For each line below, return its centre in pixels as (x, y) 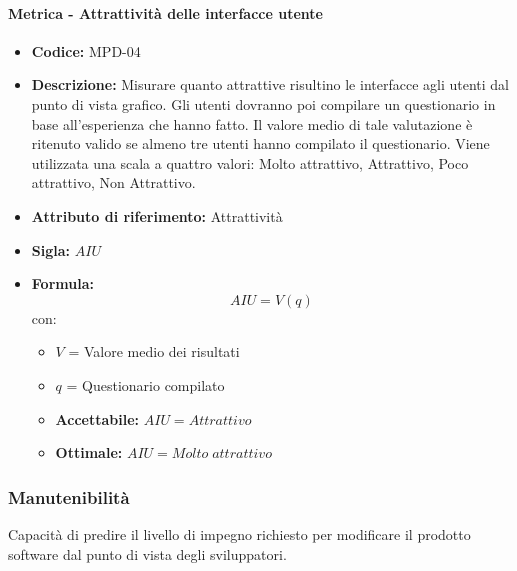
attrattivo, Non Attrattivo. (113, 182)
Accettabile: (97, 418)
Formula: (62, 283)
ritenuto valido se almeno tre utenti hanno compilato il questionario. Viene (260, 143)
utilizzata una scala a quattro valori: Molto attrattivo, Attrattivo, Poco (250, 162)
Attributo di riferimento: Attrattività (157, 215)
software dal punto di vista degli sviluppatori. (147, 553)
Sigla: (51, 249)
